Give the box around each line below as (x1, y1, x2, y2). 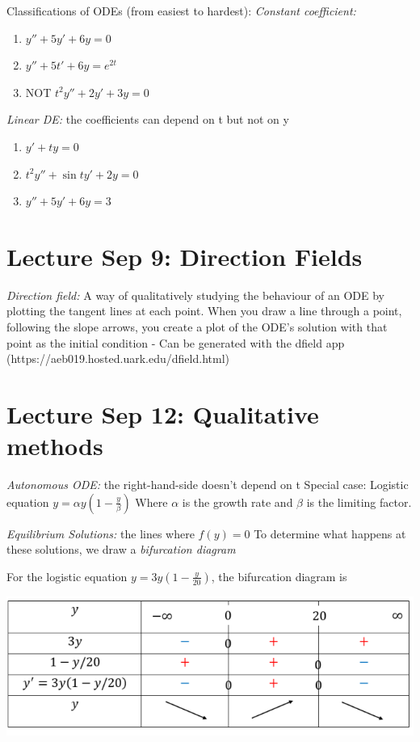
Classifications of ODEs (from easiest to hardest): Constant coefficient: (6, 2, 356, 19)
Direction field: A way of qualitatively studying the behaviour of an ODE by (6, 286, 384, 303)
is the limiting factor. (306, 493, 412, 510)
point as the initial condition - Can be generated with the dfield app (6, 334, 345, 351)
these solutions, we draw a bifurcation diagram (6, 541, 236, 558)
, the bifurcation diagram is (211, 567, 347, 584)
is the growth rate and (182, 493, 293, 510)
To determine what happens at (254, 525, 406, 542)
